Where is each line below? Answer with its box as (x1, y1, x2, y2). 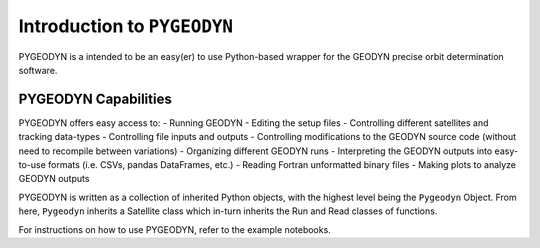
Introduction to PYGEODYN (18, 15, 234, 37)
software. (18, 64, 58, 76)
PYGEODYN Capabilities (18, 90, 172, 107)
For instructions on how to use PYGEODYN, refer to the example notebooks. (18, 223, 332, 235)
